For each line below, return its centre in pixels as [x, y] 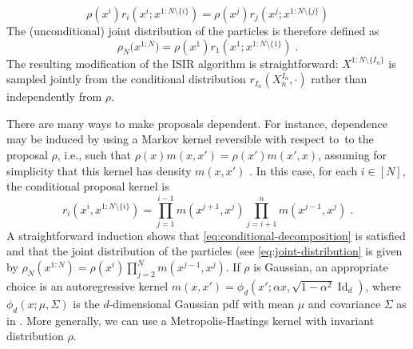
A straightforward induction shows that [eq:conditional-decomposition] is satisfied [206, 235]
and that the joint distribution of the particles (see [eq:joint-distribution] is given [205, 251]
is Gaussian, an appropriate [321, 267]
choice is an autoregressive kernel [87, 285]
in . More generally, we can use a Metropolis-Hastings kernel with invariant [191, 320]
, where [383, 285]
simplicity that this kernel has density [99, 170]
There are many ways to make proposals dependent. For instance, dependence [197, 123]
